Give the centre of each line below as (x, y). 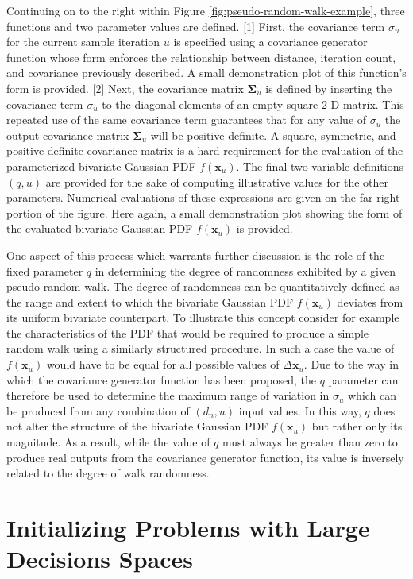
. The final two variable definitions (320, 166)
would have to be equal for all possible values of (163, 364)
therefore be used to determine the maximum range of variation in (168, 395)
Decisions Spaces (100, 559)
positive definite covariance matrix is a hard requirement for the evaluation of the (205, 151)
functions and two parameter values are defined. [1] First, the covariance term (196, 26)
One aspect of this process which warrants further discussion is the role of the (196, 255)
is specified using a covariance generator (270, 42)
